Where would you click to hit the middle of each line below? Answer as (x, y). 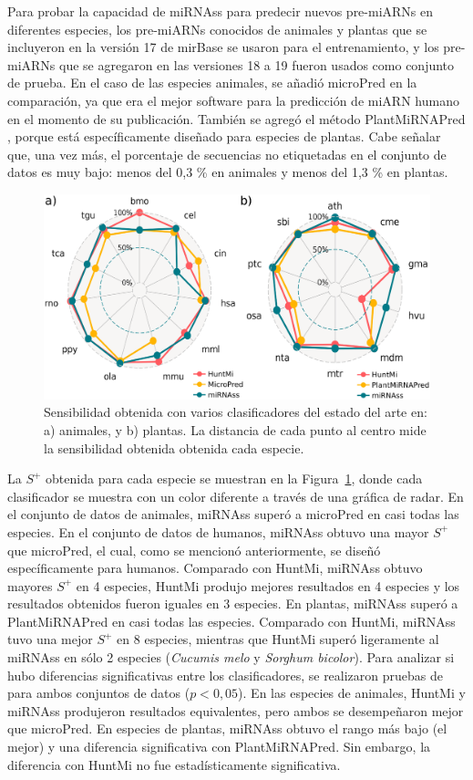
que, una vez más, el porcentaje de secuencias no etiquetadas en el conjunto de (227, 154)
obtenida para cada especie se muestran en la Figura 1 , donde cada (234, 478)
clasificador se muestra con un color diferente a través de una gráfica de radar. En (236, 496)
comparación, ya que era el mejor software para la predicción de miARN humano (233, 100)
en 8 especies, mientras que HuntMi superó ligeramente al (278, 639)
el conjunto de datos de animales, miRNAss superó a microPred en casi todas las (233, 514)
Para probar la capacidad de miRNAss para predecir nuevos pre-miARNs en (221, 11)
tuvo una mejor (50, 639)
